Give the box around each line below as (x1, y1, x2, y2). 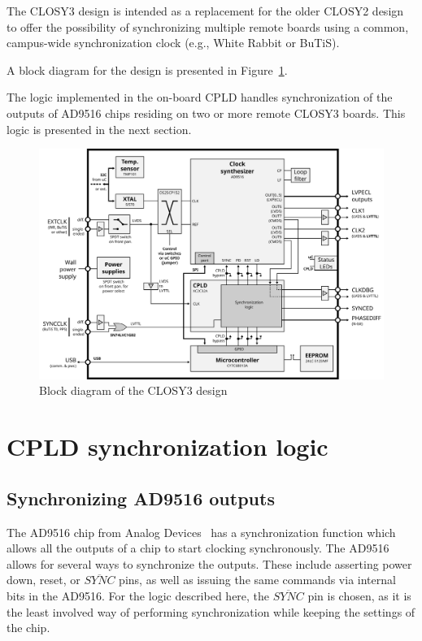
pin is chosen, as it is (307, 587, 411, 604)
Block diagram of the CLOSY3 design (39, 382, 228, 399)
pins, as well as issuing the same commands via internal (119, 571, 396, 588)
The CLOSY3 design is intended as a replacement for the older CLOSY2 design (7, 2, 404, 19)
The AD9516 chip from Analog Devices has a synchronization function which (7, 523, 396, 540)
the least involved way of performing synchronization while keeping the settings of (7, 603, 415, 620)
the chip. (7, 619, 50, 636)
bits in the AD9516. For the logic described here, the (7, 587, 270, 604)
